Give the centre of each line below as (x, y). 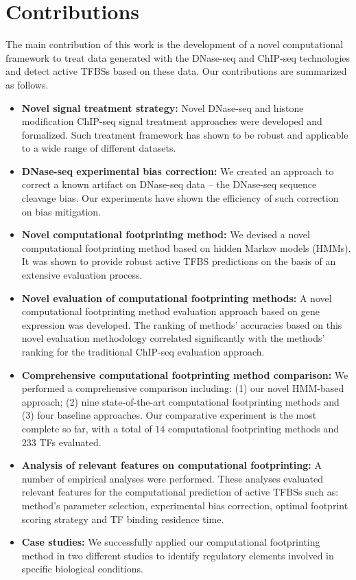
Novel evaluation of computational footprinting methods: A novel (177, 298)
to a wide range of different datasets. (99, 148)
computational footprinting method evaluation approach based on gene (171, 311)
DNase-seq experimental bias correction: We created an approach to (178, 171)
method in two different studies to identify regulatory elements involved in (178, 555)
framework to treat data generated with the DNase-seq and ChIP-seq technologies (178, 57)
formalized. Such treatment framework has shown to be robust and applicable (185, 134)
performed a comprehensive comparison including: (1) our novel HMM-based (183, 388)
